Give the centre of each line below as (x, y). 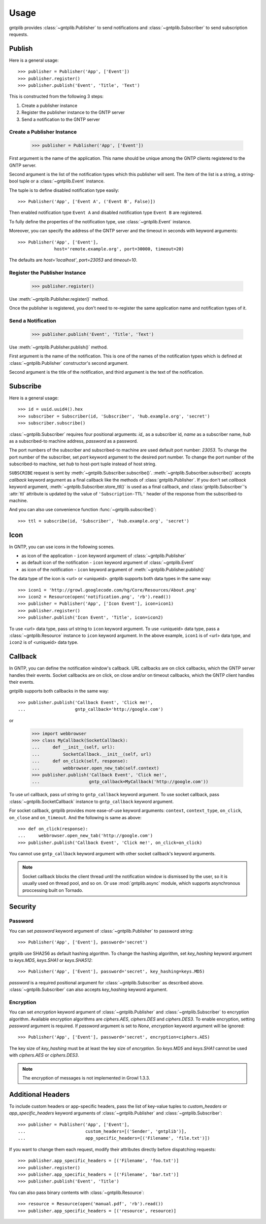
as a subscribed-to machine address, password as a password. (73, 441)
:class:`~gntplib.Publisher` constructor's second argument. (69, 363)
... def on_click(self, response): (80, 761)
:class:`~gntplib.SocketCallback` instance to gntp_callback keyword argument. (91, 802)
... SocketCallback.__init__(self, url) (92, 754)
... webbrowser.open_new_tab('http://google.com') (85, 836)
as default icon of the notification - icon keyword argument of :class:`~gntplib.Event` (108, 562)
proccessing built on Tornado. (53, 890)
